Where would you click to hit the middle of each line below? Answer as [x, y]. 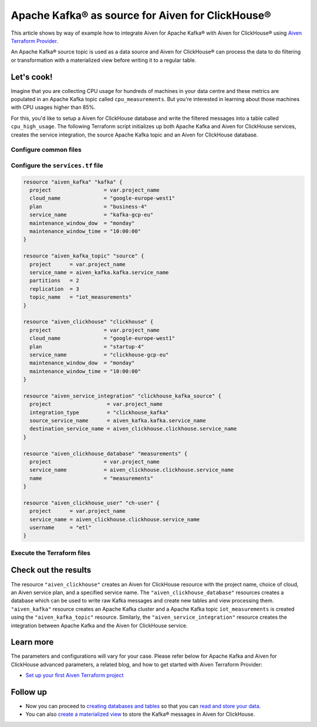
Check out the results [51, 570]
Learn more [32, 642]
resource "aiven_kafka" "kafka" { [73, 182]
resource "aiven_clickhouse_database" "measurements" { [105, 453]
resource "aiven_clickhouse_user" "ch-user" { [91, 503]
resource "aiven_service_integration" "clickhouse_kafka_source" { [122, 396]
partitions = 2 [54, 281]
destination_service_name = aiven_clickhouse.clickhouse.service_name [133, 429]
